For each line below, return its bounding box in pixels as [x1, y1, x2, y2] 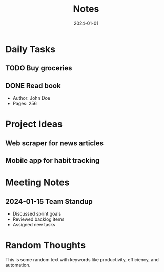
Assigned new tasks [12, 222, 55, 228]
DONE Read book [5, 81, 61, 90]
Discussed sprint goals [12, 211, 61, 217]
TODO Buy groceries [5, 64, 73, 72]
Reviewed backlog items [12, 216, 65, 222]
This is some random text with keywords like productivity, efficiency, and [5, 257, 159, 263]
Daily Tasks [5, 43, 55, 55]
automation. [5, 262, 31, 268]
